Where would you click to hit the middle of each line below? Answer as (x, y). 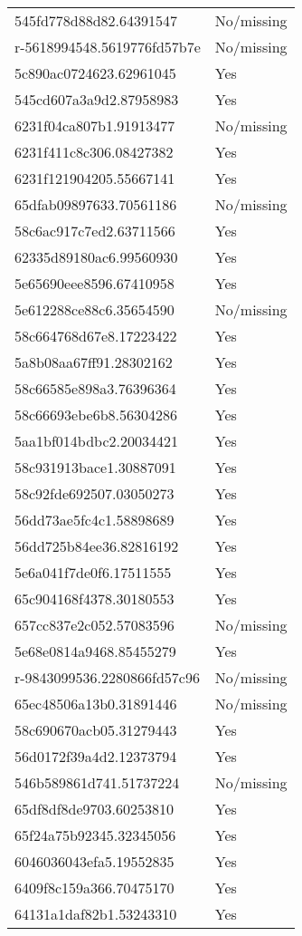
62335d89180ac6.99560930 (96, 257)
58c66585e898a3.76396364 (95, 388)
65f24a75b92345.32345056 (95, 835)
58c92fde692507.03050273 (94, 493)
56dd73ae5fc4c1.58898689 (94, 520)
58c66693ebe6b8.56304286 (96, 415)
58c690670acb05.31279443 (96, 730)
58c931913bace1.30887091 (95, 467)
